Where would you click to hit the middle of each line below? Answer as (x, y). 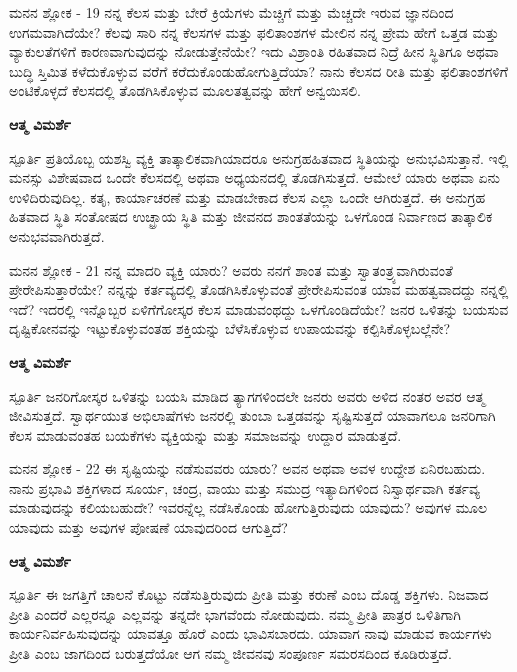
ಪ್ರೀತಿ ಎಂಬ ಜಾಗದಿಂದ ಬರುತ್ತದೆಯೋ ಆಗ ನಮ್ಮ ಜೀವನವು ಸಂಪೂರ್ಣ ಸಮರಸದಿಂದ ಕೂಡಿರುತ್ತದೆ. (230, 653)
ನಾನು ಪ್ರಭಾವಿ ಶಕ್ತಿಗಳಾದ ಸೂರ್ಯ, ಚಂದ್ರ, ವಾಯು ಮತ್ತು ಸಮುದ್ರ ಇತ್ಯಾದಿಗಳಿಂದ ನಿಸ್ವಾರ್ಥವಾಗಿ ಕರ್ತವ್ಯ (245, 487)
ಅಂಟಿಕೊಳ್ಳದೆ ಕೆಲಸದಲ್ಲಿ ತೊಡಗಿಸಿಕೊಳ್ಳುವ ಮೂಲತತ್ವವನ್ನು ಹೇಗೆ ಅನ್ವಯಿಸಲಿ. (185, 90)
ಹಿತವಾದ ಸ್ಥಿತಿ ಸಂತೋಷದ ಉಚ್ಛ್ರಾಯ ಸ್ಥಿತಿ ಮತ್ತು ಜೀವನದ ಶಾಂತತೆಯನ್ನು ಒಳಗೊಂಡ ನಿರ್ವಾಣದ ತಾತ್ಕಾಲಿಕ (251, 216)
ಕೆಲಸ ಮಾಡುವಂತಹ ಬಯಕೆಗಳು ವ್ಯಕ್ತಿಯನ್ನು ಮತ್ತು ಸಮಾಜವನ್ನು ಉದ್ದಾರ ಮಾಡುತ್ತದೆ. (205, 434)
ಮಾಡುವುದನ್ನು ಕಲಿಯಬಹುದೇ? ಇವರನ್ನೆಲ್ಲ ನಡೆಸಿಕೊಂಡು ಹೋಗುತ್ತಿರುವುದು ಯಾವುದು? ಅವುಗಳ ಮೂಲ (248, 507)
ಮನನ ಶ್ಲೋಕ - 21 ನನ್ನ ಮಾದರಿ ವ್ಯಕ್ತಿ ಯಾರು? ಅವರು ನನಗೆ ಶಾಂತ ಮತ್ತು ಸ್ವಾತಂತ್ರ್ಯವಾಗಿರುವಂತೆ (231, 269)
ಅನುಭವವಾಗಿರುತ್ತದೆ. (57, 235)
